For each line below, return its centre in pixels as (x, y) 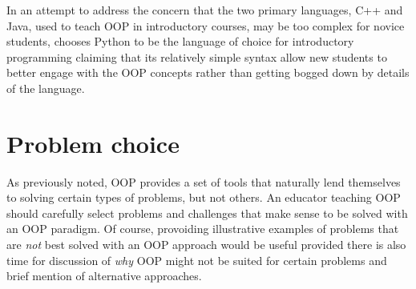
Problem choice (93, 143)
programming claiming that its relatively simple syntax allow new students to (197, 56)
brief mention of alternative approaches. (104, 276)
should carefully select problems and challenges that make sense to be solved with (207, 213)
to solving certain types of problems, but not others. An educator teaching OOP (204, 197)
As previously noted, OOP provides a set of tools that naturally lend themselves (204, 181)
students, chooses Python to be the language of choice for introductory (180, 41)
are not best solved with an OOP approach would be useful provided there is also (206, 245)
